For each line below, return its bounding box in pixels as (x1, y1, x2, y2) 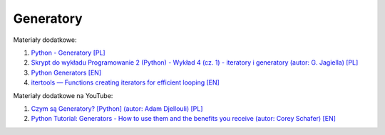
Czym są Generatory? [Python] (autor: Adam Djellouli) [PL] (31, 104, 203, 113)
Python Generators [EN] (31, 68, 102, 77)
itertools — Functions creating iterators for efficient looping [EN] (31, 78, 220, 87)
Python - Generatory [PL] (31, 48, 106, 57)
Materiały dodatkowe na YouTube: (13, 91, 113, 99)
